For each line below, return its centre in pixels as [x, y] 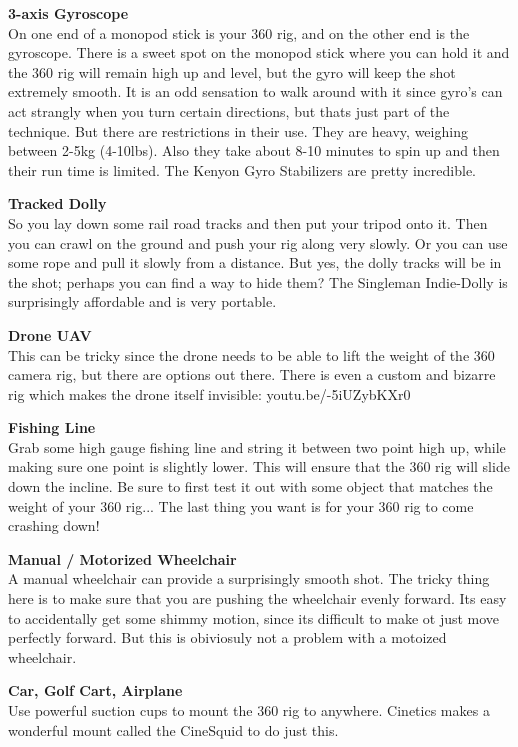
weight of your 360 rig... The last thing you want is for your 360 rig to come [241, 505]
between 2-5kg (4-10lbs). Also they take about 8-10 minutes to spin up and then [254, 150]
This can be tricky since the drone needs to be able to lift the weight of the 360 [251, 354]
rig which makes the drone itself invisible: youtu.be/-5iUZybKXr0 [209, 393]
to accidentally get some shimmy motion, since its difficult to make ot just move [254, 617]
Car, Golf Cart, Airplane [95, 690]
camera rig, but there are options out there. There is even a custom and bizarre [252, 374]
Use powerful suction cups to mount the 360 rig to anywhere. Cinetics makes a [249, 710]
